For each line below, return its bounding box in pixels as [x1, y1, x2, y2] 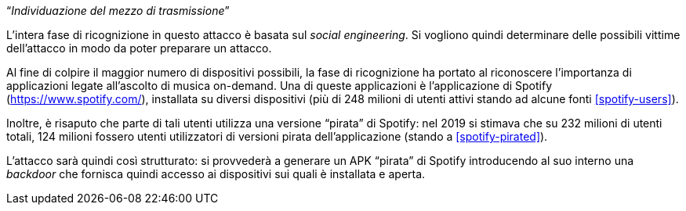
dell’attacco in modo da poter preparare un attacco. [6, 41, 272, 55]
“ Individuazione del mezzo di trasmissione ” [6, 4, 230, 17]
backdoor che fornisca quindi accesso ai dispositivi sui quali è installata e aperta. [6, 167, 426, 181]
